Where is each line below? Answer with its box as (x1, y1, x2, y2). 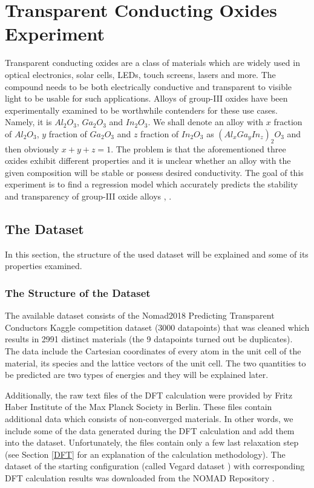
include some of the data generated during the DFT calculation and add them (5, 424, 295, 437)
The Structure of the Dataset (5, 285, 151, 300)
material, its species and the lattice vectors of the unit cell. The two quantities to (5, 356, 306, 369)
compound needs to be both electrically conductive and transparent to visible (5, 80, 292, 93)
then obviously (5, 142, 59, 155)
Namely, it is (5, 115, 52, 128)
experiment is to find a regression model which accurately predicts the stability (5, 178, 298, 190)
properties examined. (5, 259, 82, 272)
